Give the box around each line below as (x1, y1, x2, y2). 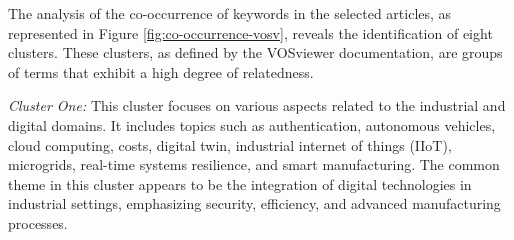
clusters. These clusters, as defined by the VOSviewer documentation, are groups (8, 42, 503, 63)
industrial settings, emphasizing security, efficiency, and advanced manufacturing (8, 193, 501, 214)
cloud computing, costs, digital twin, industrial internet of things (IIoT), (8, 134, 452, 155)
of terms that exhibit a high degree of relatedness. (8, 61, 314, 82)
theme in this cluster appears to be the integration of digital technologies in (8, 173, 472, 194)
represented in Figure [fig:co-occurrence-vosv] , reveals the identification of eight (8, 22, 493, 43)
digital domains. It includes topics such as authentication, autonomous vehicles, (8, 114, 496, 135)
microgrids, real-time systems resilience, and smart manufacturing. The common (8, 154, 500, 175)
